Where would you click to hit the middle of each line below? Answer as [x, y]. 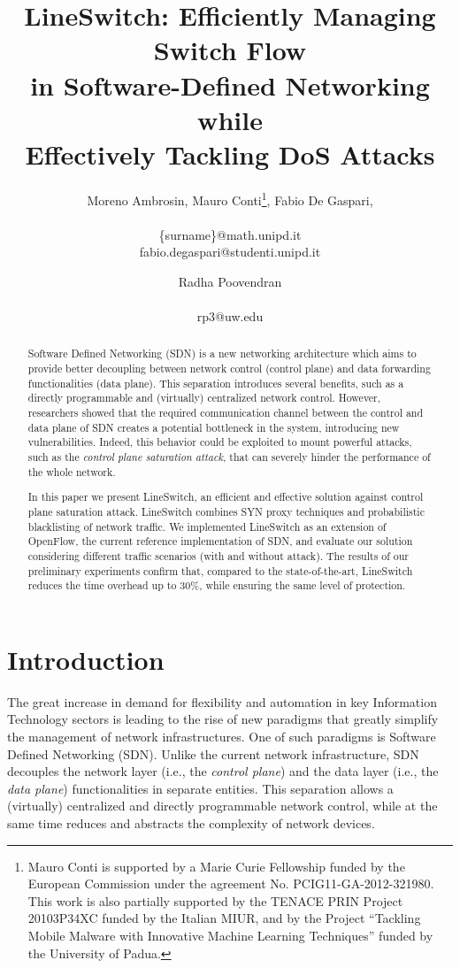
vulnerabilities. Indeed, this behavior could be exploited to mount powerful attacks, [220, 442]
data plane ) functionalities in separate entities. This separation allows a [200, 788]
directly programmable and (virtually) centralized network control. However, [204, 398]
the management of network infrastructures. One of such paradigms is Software [222, 736]
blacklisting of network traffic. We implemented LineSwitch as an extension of [207, 526]
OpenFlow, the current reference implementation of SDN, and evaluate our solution [220, 541]
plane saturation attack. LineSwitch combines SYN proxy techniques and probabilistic [226, 511]
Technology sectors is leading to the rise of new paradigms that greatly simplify [223, 719]
